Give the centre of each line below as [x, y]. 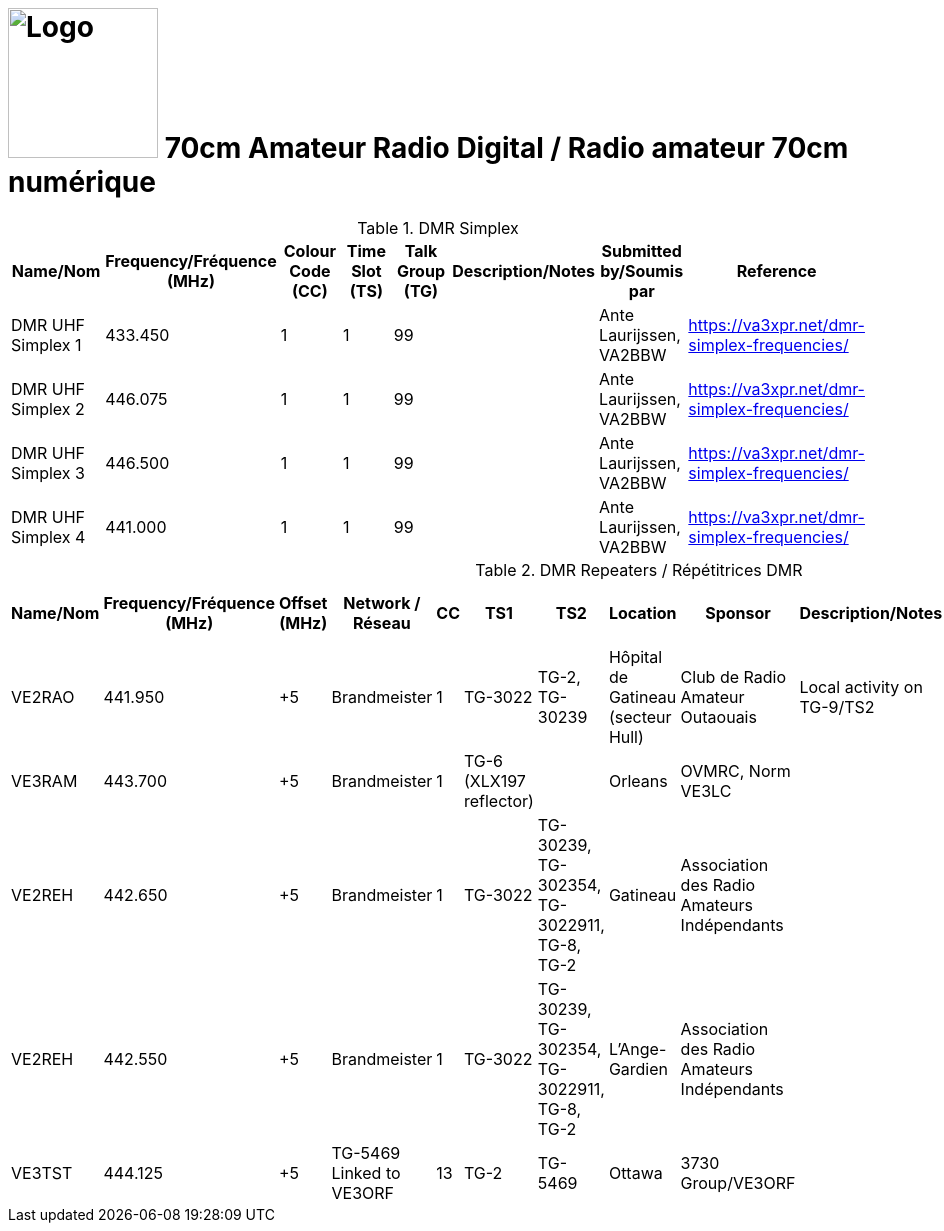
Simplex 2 [48, 408]
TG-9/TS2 [837, 706]
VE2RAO [43, 696]
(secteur [640, 716]
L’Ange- [637, 1048]
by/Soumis [642, 270]
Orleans [638, 780]
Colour [310, 250]
